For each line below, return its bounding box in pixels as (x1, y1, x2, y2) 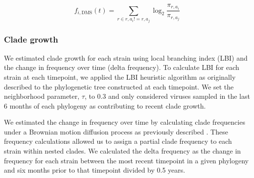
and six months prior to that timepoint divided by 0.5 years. (4, 165, 185, 175)
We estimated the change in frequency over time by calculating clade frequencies (4, 117, 245, 127)
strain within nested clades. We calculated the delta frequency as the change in (4, 146, 241, 156)
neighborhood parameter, (4, 91, 80, 101)
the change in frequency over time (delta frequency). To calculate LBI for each (4, 62, 239, 72)
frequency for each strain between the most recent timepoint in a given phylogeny (4, 155, 249, 165)
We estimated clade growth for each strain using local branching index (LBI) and (4, 52, 248, 63)
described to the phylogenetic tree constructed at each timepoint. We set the (4, 81, 234, 91)
